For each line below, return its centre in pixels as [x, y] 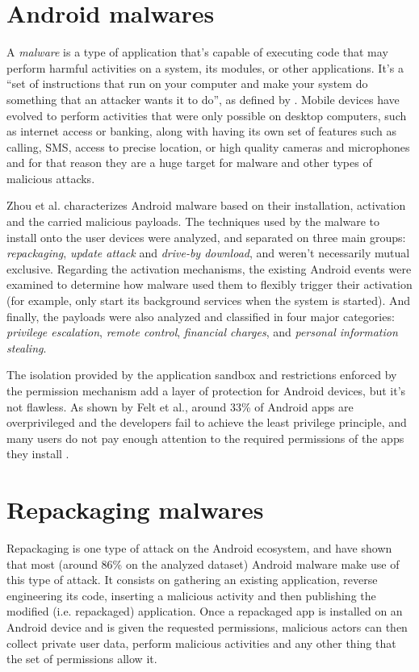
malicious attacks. [51, 178]
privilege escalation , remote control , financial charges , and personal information [202, 332]
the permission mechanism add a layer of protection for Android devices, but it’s [206, 390]
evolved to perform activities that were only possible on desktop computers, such [207, 115]
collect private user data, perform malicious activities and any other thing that [201, 643]
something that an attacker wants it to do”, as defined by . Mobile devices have [203, 99]
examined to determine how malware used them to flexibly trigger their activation [209, 284]
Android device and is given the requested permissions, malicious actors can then [207, 627]
